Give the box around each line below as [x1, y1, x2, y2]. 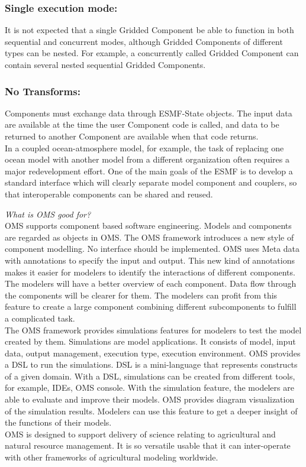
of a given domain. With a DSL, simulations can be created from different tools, [5, 369, 295, 382]
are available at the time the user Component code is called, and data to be [5, 118, 279, 131]
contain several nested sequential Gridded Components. [5, 59, 206, 70]
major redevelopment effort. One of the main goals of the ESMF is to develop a [5, 164, 293, 177]
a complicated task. [5, 312, 75, 324]
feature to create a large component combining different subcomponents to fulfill [5, 300, 297, 313]
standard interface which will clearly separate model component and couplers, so [5, 176, 297, 189]
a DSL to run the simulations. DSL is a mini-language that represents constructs [5, 358, 298, 371]
